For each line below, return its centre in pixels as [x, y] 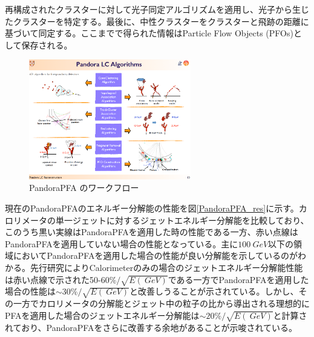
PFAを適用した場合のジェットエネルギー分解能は [102, 315]
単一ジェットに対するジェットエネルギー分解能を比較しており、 [182, 220]
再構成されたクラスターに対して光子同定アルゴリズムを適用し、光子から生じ [157, 9]
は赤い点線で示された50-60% [61, 279]
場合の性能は [30, 291]
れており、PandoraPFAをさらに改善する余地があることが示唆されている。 [151, 327]
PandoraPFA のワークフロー [84, 188]
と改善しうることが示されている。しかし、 [214, 291]
